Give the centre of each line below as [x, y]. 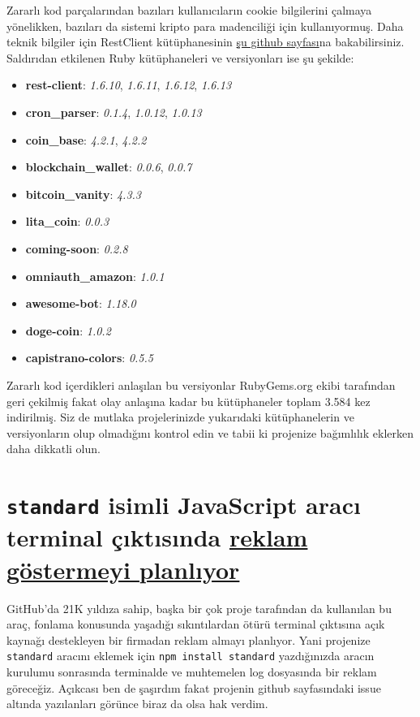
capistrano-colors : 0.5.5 [89, 358]
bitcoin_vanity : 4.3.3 [84, 194]
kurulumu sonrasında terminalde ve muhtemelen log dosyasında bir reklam [192, 671]
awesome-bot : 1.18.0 [81, 303]
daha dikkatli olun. [54, 449]
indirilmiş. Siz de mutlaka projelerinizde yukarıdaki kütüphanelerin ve [180, 417]
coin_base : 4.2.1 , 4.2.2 [86, 139]
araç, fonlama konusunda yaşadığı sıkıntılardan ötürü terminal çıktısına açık [196, 624]
